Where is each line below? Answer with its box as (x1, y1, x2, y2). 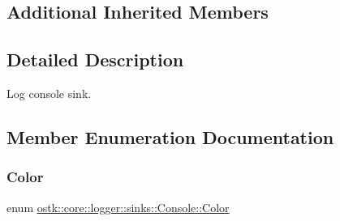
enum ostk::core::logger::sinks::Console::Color (6, 198, 230, 215)
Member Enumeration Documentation (6, 124, 334, 149)
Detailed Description (6, 47, 184, 72)
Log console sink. (6, 84, 92, 101)
